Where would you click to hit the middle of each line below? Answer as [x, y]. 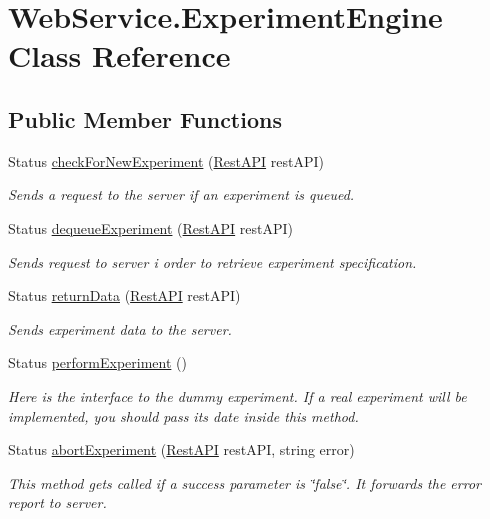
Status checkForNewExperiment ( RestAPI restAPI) [166, 160]
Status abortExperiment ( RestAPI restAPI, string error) [181, 449]
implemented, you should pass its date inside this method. [183, 415]
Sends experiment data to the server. [120, 328]
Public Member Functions [145, 118]
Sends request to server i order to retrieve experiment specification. [212, 261]
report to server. [57, 502]
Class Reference [119, 55]
